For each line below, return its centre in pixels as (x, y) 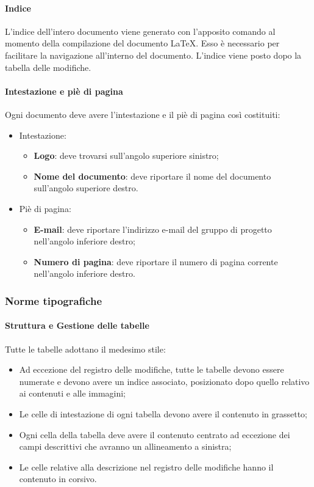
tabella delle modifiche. (48, 67)
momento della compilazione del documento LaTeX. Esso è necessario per (142, 43)
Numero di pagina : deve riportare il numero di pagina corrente (156, 261)
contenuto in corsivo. (58, 479)
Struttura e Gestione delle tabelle (77, 325)
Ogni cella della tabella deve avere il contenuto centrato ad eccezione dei (155, 434)
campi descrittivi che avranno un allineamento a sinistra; (125, 446)
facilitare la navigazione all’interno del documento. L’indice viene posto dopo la (153, 55)
